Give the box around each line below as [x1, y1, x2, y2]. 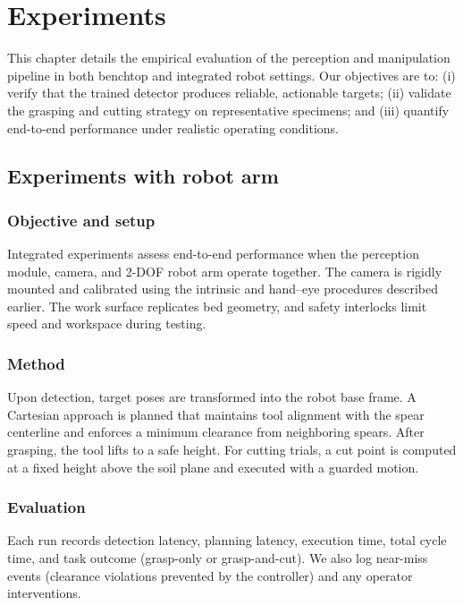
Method [7, 352, 65, 374]
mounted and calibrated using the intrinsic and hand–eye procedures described [7, 279, 438, 298]
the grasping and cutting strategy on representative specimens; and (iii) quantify [7, 100, 450, 119]
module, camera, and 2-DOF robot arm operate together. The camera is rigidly [7, 261, 442, 280]
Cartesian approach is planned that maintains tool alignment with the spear [7, 405, 425, 423]
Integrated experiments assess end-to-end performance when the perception [7, 244, 419, 263]
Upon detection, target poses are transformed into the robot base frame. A [7, 388, 417, 406]
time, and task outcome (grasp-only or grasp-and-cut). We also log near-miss [7, 549, 428, 567]
